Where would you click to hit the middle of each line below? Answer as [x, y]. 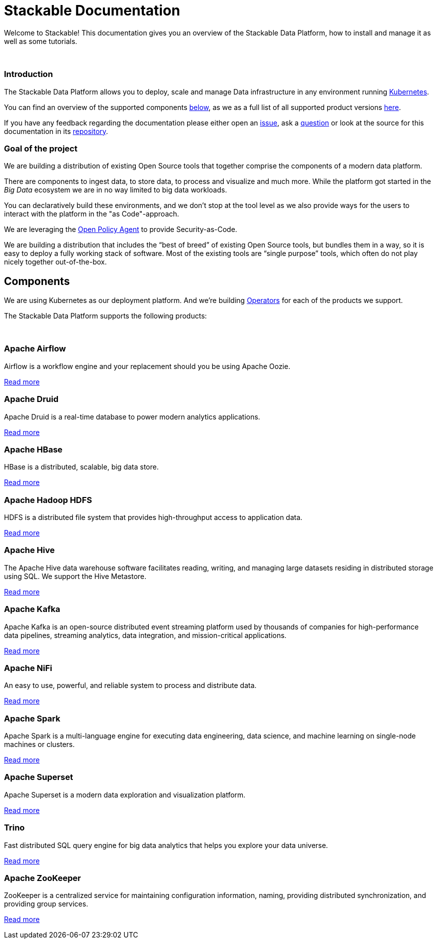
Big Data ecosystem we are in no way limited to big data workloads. [116, 190]
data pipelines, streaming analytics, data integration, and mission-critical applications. [145, 635]
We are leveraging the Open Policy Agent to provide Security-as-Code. [121, 229]
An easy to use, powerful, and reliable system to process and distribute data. [130, 685]
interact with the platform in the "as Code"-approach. [92, 214]
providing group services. [46, 904]
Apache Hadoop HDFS [48, 500]
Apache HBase [33, 449]
